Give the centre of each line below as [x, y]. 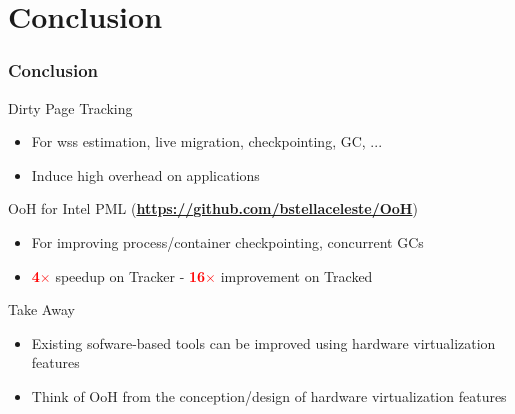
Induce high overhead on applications [145, 174]
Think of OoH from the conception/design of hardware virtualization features [269, 395]
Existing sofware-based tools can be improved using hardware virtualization [263, 342]
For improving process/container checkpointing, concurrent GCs [227, 241]
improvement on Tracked [296, 275]
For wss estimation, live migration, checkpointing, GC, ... [207, 141]
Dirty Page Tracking [70, 107]
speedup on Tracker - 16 [130, 275]
